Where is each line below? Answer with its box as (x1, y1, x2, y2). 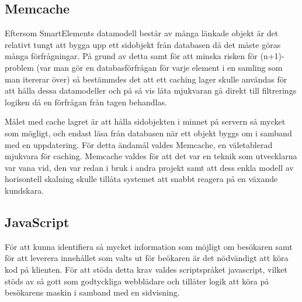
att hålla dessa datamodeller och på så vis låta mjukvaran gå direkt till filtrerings (5, 84, 297, 97)
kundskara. (5, 184, 44, 196)
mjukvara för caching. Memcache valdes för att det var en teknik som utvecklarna (5, 150, 297, 162)
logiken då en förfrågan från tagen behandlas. (5, 95, 167, 108)
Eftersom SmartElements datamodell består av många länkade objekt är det (5, 27, 279, 39)
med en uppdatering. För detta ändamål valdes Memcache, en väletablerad (5, 138, 273, 150)
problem (5, 61, 34, 73)
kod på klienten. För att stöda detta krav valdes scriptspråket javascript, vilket (5, 263, 287, 275)
